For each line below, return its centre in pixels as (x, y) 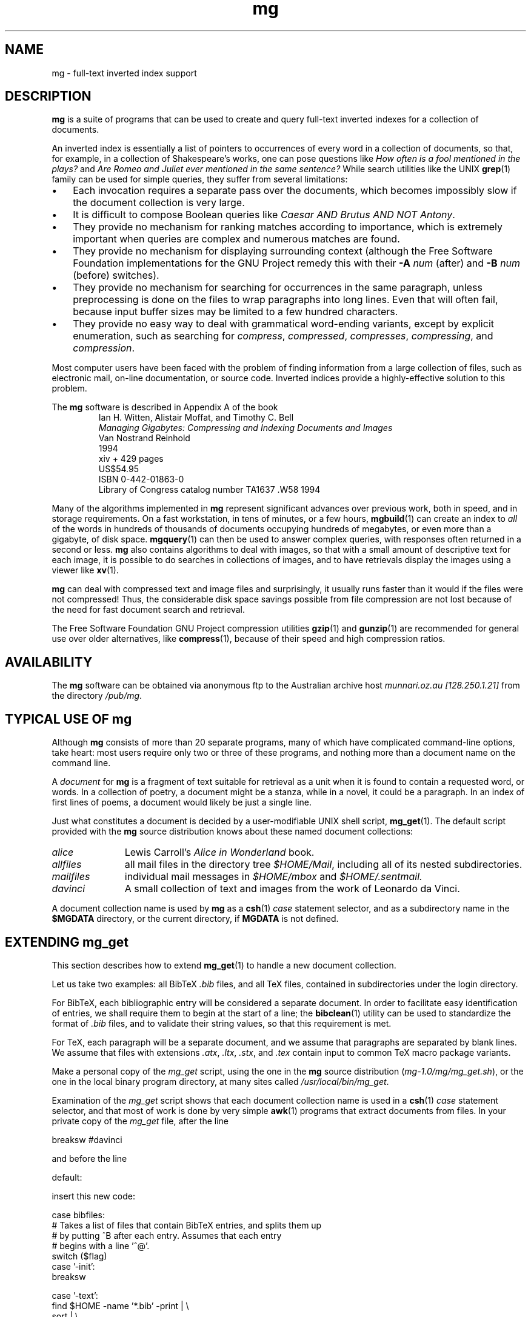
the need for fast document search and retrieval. (149, 610)
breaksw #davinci (87, 1139)
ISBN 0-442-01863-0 (141, 479)
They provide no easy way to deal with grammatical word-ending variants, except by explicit (283, 324)
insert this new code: (93, 1196)
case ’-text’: (75, 1295)
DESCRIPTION (48, 96)
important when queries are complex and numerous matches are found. (236, 239)
